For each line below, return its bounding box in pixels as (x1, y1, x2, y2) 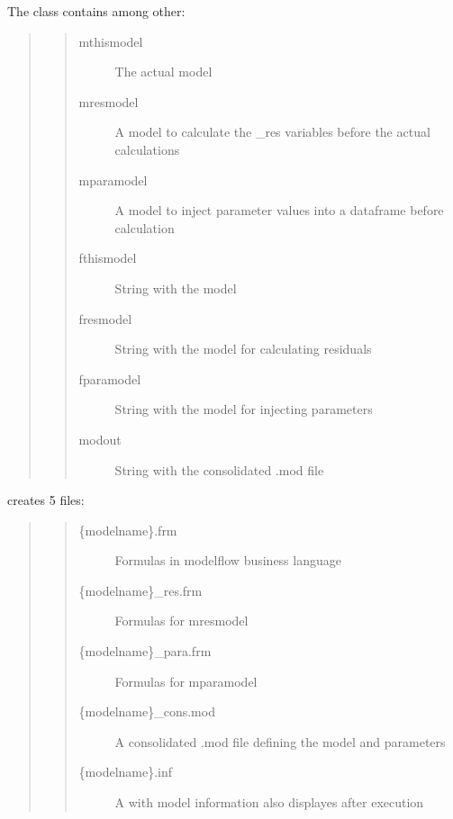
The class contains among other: (7, 2, 186, 20)
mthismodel (78, 31, 143, 50)
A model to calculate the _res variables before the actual (114, 122, 430, 141)
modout (78, 429, 122, 448)
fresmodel (78, 309, 132, 328)
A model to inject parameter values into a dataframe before (114, 201, 444, 220)
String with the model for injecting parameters (114, 400, 373, 418)
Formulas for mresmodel (114, 611, 249, 630)
